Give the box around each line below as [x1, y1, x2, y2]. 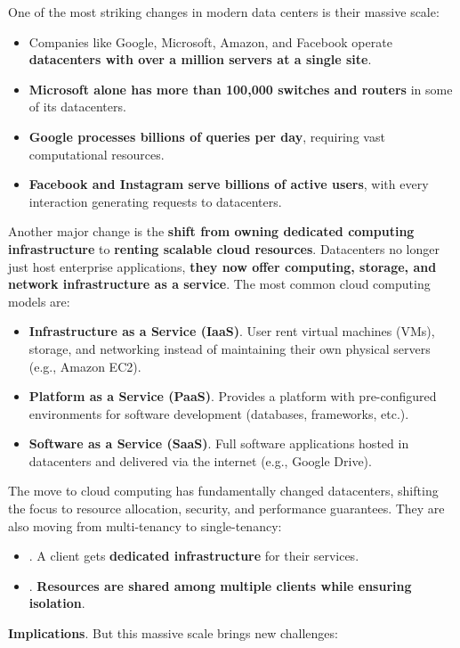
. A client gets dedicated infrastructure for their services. [28, 546, 359, 565]
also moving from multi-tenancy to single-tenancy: [8, 516, 282, 535]
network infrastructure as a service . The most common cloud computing [8, 275, 431, 293]
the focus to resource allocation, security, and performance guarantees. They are [8, 499, 445, 518]
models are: [8, 291, 70, 310]
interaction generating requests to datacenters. [28, 192, 282, 210]
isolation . [28, 594, 85, 612]
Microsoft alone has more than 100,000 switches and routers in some [28, 79, 453, 98]
